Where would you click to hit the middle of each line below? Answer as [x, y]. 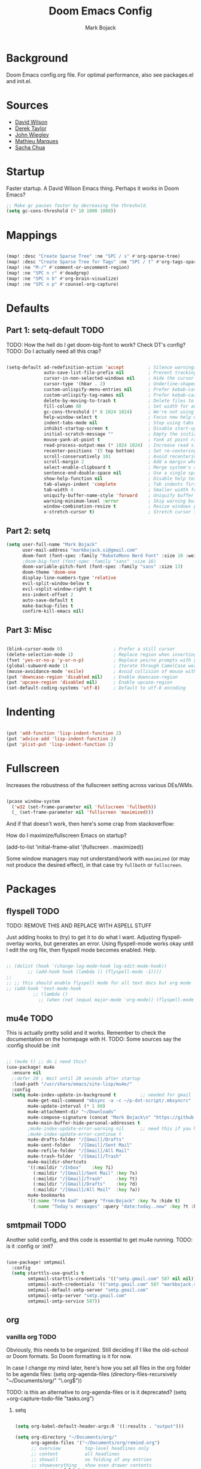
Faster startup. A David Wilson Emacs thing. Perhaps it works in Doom [93, 188]
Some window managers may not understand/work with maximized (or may [98, 859]
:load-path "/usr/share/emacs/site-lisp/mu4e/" [72, 1084]
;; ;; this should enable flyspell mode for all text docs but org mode [99, 983]
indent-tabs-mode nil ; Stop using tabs [119, 423]
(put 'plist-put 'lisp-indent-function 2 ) [60, 744]
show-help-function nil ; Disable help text [121, 479]
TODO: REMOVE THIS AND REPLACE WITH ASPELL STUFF [79, 926]
